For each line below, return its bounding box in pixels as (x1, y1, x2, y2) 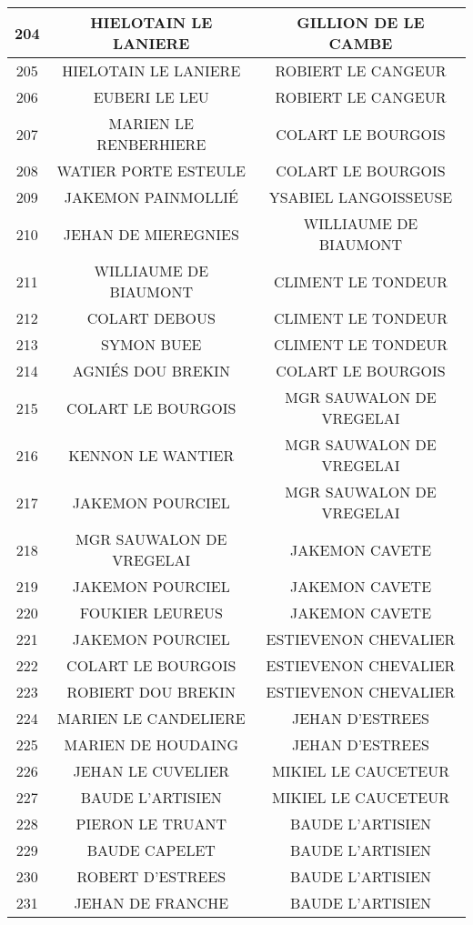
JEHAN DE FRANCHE (74, 892, 229, 913)
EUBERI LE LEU (93, 86, 209, 107)
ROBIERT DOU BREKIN (66, 681, 236, 702)
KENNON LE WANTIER (68, 444, 235, 466)
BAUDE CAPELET (86, 840, 216, 860)
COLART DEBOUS (86, 307, 216, 328)
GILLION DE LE (297, 12, 425, 33)
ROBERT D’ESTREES (76, 866, 226, 887)
